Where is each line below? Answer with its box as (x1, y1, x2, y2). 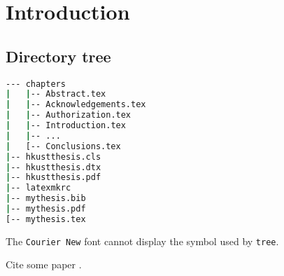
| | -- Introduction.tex (6, 120, 126, 131)
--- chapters (6, 78, 66, 89)
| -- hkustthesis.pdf (6, 172, 101, 183)
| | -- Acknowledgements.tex (6, 99, 146, 110)
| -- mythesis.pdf (6, 204, 86, 214)
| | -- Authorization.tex (6, 110, 132, 120)
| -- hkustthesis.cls (6, 151, 101, 162)
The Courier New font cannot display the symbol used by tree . (6, 233, 279, 248)
